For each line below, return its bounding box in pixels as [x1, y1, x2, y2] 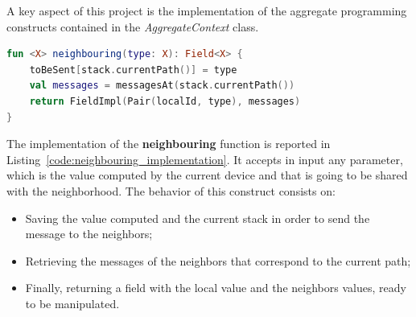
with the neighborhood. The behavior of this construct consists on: [6, 182, 336, 199]
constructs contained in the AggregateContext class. [6, 18, 259, 35]
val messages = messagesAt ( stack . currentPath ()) [29, 80, 295, 92]
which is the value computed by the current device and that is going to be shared [6, 167, 408, 183]
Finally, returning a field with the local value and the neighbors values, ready [25, 279, 406, 296]
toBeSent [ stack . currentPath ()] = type [29, 64, 237, 76]
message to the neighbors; [25, 225, 153, 242]
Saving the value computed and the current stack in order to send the [25, 209, 370, 226]
